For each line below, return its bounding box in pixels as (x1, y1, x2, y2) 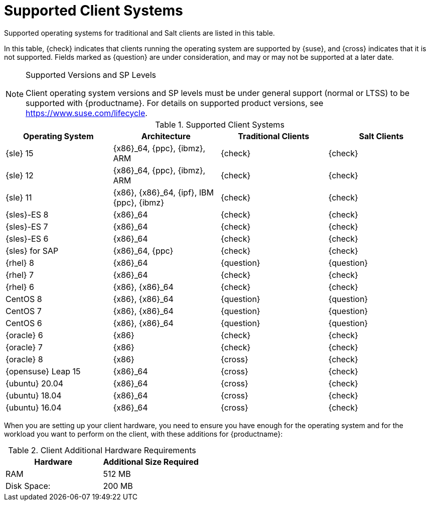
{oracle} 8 (6, 354, 43, 364)
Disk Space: (6, 480, 51, 491)
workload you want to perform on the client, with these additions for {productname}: (4, 429, 283, 438)
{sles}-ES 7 (6, 221, 48, 232)
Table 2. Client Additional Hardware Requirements (8, 445, 196, 455)
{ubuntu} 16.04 (6, 402, 62, 413)
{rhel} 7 (6, 269, 34, 280)
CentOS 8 (6, 293, 42, 304)
